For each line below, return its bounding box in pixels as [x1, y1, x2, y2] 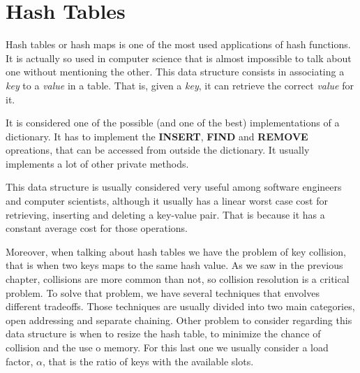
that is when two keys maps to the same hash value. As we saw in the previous [6, 258, 343, 272]
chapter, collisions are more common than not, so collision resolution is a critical [6, 272, 350, 286]
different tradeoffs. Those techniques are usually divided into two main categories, [6, 299, 355, 314]
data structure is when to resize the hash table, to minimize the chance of [6, 326, 321, 341]
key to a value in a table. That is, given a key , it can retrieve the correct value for [6, 78, 354, 92]
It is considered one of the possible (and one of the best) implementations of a [6, 115, 340, 130]
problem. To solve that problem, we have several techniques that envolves [6, 285, 320, 300]
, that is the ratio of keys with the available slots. [42, 353, 254, 368]
